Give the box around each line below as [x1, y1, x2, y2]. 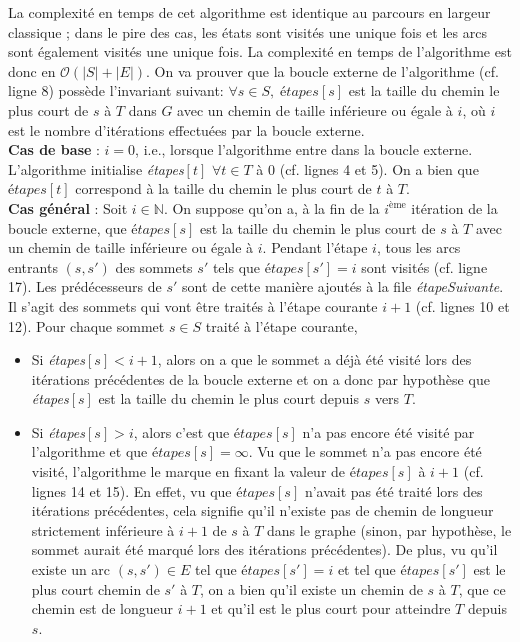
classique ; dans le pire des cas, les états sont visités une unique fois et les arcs [8, 21, 487, 42]
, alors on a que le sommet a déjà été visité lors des [157, 349, 472, 370]
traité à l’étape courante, [205, 315, 358, 336]
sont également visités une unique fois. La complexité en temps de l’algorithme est [8, 41, 512, 62]
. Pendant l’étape [262, 237, 368, 258]
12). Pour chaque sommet [8, 315, 165, 336]
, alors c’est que [133, 421, 230, 442]
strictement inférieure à [31, 519, 175, 540]
